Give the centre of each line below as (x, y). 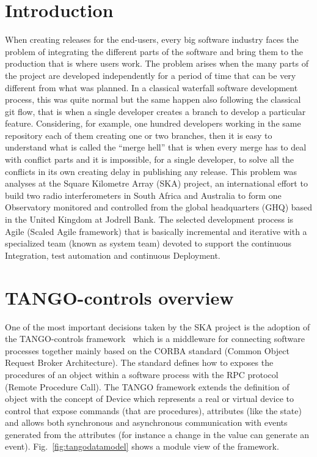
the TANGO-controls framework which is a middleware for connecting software (155, 339)
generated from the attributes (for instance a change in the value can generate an (157, 434)
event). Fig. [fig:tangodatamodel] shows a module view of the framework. (142, 446)
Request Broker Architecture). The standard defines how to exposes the (139, 362)
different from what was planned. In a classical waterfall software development (151, 87)
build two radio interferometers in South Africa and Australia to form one (143, 195)
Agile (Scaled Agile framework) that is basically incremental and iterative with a (156, 231)
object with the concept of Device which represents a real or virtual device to (150, 399)
